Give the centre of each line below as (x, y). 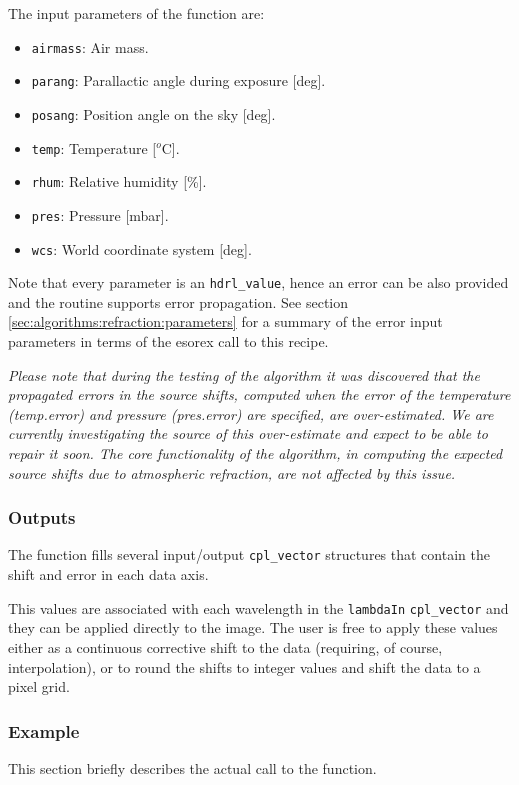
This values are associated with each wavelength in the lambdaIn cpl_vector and (258, 607)
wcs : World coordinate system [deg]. (141, 248)
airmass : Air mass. (90, 46)
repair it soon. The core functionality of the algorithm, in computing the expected (255, 453)
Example (44, 730)
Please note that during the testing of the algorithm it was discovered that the (244, 374)
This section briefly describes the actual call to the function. (192, 767)
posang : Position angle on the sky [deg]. (153, 113)
